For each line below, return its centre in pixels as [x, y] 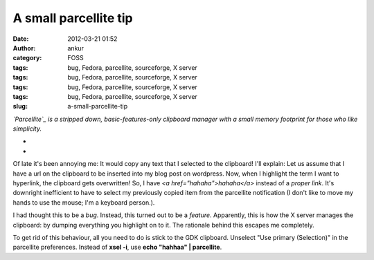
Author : [24, 48]
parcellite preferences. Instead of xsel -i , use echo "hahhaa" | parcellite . [117, 247]
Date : [21, 39]
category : [27, 58]
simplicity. [27, 129]
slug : [20, 106]
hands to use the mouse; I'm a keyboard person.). [84, 202]
